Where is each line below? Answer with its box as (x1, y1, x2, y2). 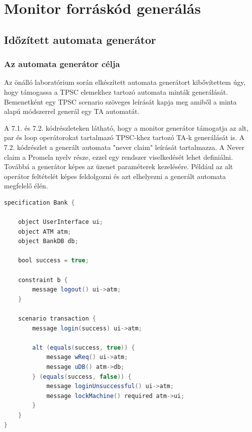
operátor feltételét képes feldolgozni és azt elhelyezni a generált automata (4, 171, 226, 181)
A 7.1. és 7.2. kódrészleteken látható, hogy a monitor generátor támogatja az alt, (4, 122, 249, 133)
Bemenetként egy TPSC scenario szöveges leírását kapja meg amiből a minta (4, 96, 237, 107)
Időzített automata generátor (4, 32, 156, 47)
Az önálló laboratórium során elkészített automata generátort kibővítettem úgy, (4, 77, 246, 87)
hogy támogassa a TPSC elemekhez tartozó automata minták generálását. (4, 86, 228, 97)
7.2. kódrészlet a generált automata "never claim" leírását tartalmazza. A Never (4, 142, 245, 152)
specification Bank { (4, 199, 75, 206)
